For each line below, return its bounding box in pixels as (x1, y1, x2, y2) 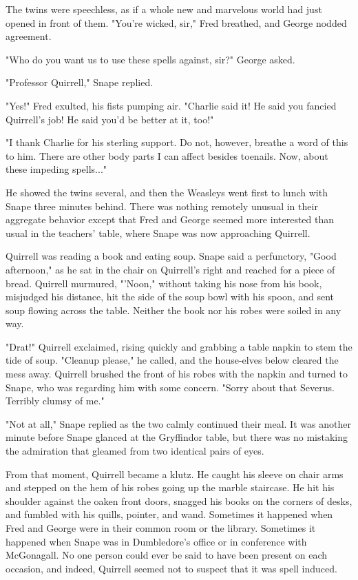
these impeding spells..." (6, 162, 107, 176)
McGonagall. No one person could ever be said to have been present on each (6, 548, 328, 562)
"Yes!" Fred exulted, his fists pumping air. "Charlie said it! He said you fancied (6, 98, 337, 112)
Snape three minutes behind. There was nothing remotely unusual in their (6, 198, 318, 213)
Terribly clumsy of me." (6, 393, 105, 408)
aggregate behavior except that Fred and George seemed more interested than (6, 212, 335, 227)
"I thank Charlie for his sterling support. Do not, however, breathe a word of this (6, 135, 348, 149)
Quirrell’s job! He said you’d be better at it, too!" (6, 112, 214, 126)
